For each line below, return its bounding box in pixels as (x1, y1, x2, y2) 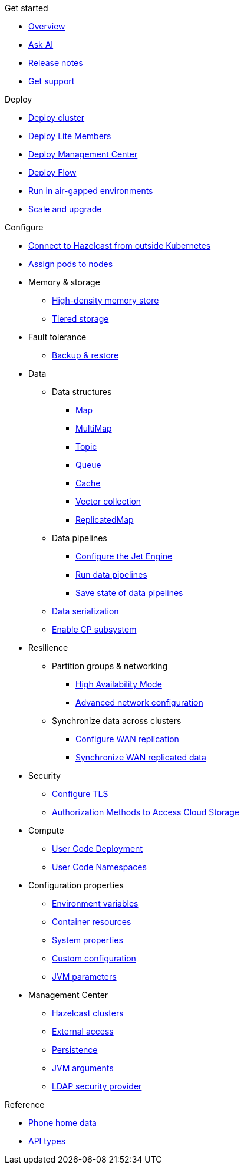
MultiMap (75, 423, 112, 433)
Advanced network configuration (75, 697, 203, 707)
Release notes (28, 58, 83, 68)
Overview (28, 21, 65, 31)
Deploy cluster (28, 113, 85, 123)
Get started (5, 3, 48, 13)
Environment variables (52, 898, 139, 908)
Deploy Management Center (28, 149, 138, 159)
